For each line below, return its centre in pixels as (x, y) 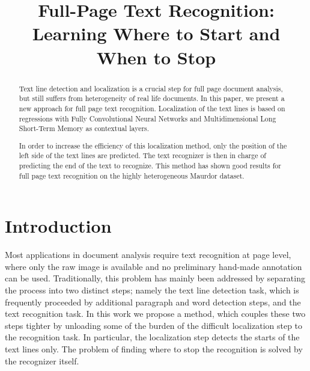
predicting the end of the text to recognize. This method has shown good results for (150, 166)
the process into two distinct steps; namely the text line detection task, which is (152, 290)
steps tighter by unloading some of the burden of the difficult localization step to (154, 325)
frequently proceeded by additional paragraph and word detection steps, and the (153, 302)
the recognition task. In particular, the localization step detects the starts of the (152, 337)
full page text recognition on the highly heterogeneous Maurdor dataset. (132, 175)
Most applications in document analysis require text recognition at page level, (148, 255)
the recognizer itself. (42, 360)
